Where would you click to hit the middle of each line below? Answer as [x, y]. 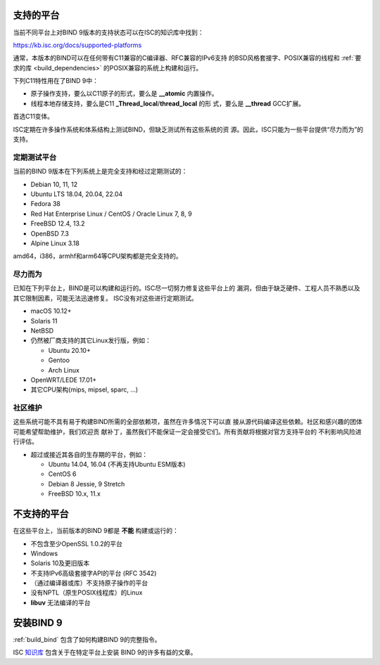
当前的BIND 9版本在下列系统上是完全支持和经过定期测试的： [100, 172]
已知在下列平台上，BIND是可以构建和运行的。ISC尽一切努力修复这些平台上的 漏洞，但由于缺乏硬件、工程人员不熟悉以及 [186, 288]
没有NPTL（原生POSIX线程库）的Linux [87, 593]
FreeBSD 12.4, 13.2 [58, 224]
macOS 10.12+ [51, 311]
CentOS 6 [62, 474]
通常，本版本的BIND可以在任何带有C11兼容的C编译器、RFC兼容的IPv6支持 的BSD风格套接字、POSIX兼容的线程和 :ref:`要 [187, 58]
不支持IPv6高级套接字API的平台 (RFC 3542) [94, 573]
